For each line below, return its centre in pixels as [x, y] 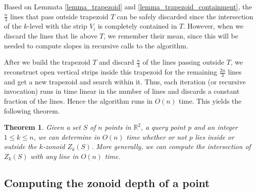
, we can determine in [67, 136]
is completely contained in [137, 26]
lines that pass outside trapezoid [59, 16]
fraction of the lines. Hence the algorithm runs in [78, 101]
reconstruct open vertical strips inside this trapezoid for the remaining [111, 72]
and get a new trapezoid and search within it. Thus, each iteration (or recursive [125, 81]
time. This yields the [210, 101]
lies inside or [214, 136]
